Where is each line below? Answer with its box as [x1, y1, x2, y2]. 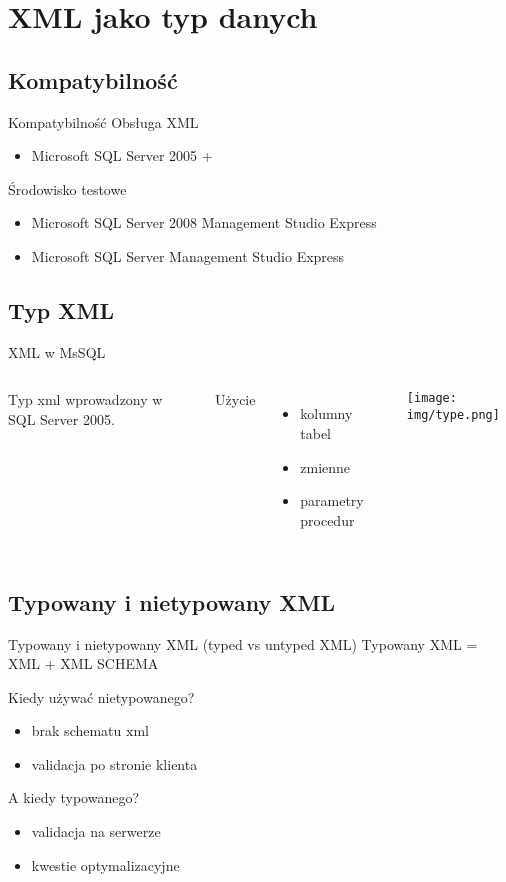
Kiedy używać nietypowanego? [8, 686, 195, 707]
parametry [300, 490, 364, 511]
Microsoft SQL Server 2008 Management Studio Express [31, 212, 377, 233]
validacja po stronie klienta [31, 753, 198, 774]
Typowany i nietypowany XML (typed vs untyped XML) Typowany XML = [8, 633, 478, 654]
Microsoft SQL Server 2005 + [31, 145, 213, 166]
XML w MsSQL [8, 341, 106, 362]
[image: [406, 391, 457, 406]
